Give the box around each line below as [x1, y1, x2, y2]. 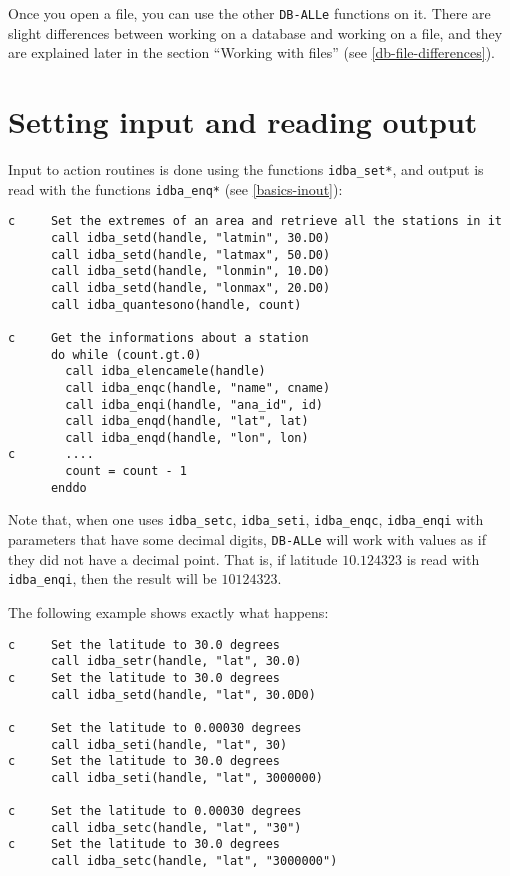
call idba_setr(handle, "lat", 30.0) [50, 654, 302, 669]
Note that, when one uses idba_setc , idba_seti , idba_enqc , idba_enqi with [8, 509, 484, 530]
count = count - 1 [65, 464, 187, 479]
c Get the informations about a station [8, 330, 309, 345]
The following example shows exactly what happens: [8, 602, 329, 622]
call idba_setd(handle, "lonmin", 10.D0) [50, 264, 331, 279]
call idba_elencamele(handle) [65, 364, 266, 379]
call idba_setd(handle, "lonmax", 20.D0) [50, 280, 331, 295]
